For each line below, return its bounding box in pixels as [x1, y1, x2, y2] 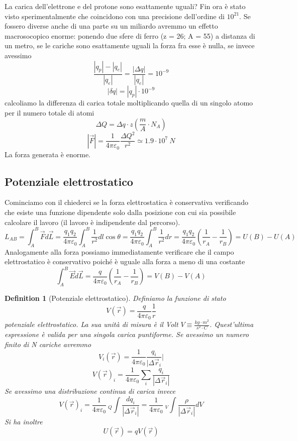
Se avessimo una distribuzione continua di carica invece [5, 386, 175, 396]
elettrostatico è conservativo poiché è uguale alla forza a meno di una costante [5, 256, 245, 267]
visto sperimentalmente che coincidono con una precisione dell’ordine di [5, 11, 225, 21]
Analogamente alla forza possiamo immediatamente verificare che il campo [5, 246, 234, 257]
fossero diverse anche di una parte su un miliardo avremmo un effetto [5, 21, 218, 31]
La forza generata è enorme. [5, 149, 91, 159]
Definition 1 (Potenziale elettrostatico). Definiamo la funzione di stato [5, 293, 226, 303]
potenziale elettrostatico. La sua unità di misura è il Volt [5, 319, 178, 329]
